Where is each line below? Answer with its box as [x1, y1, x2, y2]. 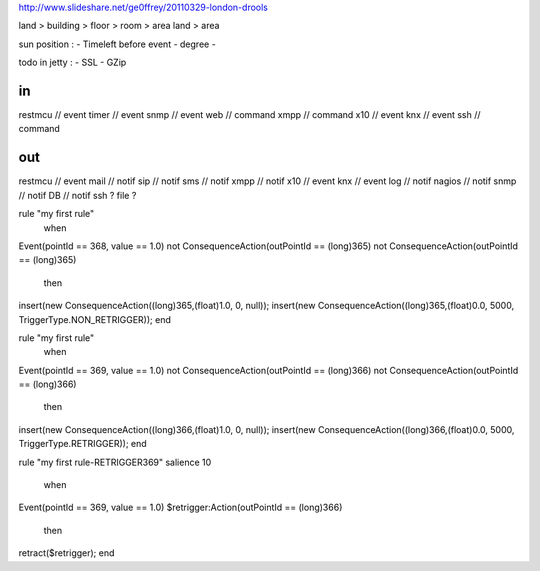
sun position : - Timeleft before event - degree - [18, 38, 217, 50]
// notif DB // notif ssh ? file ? [18, 189, 137, 201]
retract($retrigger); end [18, 547, 115, 559]
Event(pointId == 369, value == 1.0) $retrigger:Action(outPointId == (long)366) [18, 501, 343, 514]
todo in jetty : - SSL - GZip [18, 56, 127, 69]
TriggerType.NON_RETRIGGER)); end [18, 313, 172, 325]
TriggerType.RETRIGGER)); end [18, 438, 147, 450]
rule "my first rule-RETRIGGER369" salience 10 [18, 456, 212, 468]
